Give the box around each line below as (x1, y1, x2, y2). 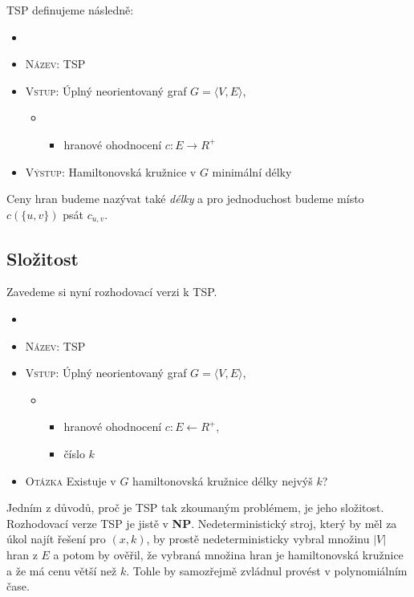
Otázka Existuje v (25, 472, 116, 489)
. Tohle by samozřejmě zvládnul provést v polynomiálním (126, 562, 408, 579)
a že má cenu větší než (6, 562, 117, 579)
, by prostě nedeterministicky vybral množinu (146, 530, 370, 547)
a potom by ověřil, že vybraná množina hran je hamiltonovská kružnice (53, 546, 404, 562)
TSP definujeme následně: (6, 2, 134, 18)
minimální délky (212, 163, 292, 180)
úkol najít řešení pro (6, 530, 106, 547)
